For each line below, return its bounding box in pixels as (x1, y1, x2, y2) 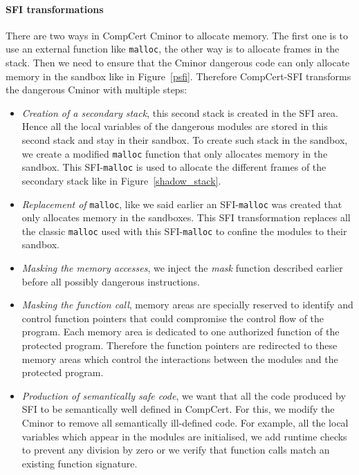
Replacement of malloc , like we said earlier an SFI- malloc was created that (21, 196, 342, 211)
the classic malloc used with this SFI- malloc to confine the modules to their (21, 223, 347, 238)
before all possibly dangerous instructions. (21, 274, 201, 288)
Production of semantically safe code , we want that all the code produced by (21, 388, 346, 402)
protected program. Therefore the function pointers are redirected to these (21, 337, 338, 352)
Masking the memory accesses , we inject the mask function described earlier (21, 261, 343, 275)
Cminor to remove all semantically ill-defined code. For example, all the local (21, 415, 349, 429)
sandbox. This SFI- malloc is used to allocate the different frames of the (21, 160, 326, 174)
